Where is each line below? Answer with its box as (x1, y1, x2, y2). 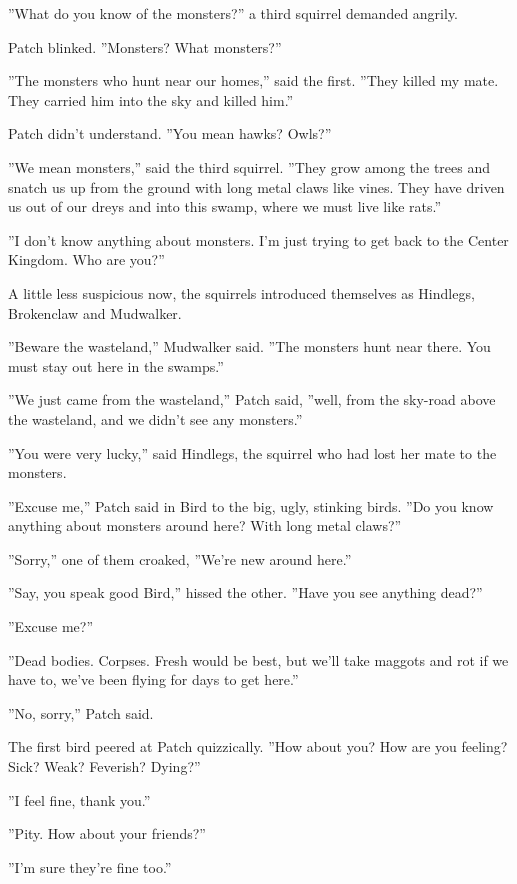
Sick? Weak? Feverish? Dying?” (8, 756, 201, 777)
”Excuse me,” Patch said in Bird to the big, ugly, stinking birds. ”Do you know (8, 495, 494, 516)
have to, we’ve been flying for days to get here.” (8, 669, 299, 690)
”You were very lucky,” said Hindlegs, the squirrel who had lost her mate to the (8, 442, 497, 463)
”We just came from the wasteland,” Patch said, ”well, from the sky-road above (8, 389, 496, 410)
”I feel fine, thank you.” (8, 789, 151, 810)
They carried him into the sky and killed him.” (8, 89, 294, 110)
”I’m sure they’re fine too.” (8, 856, 172, 877)
